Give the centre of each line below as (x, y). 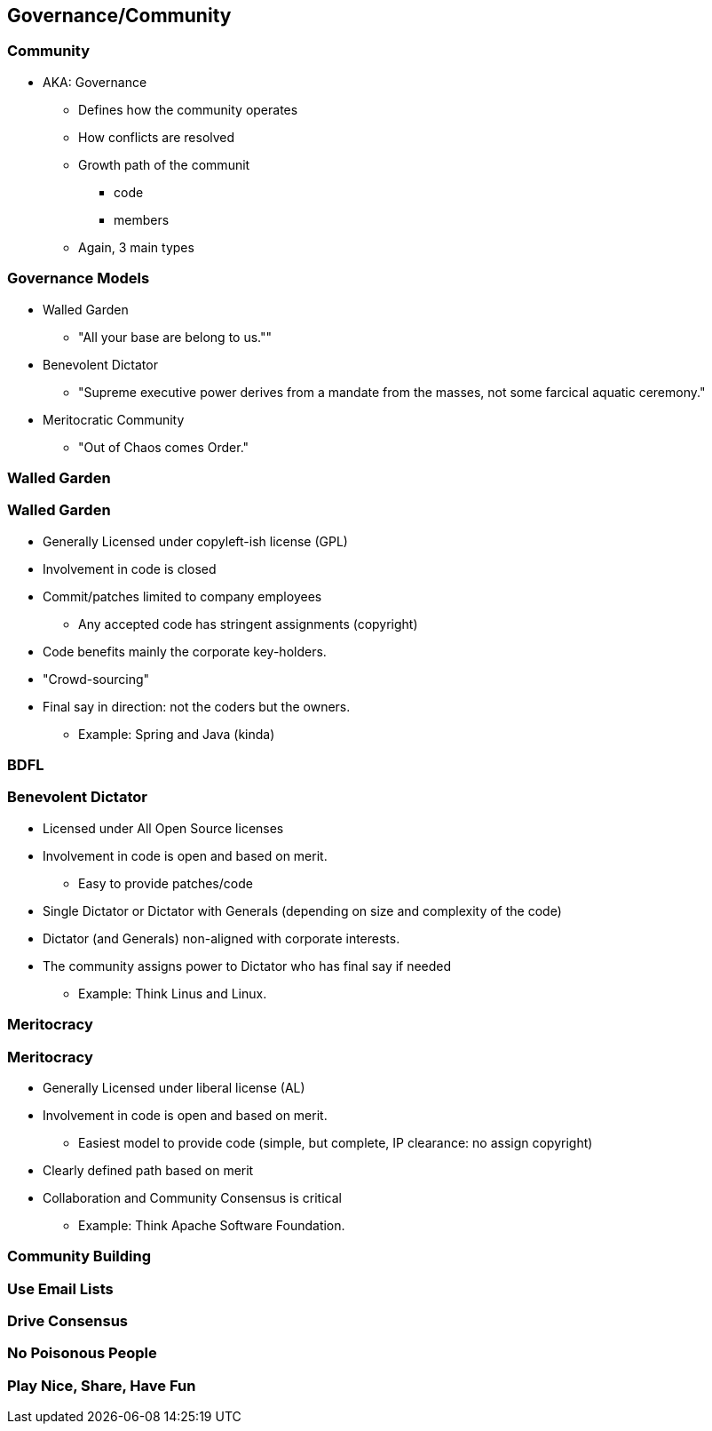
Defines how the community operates (188, 109)
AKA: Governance (95, 82)
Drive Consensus (68, 1321)
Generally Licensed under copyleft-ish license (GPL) (195, 541)
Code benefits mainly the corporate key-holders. (185, 651)
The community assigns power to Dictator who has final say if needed (247, 966)
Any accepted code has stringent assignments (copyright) (248, 624)
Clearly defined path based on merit (148, 1170)
